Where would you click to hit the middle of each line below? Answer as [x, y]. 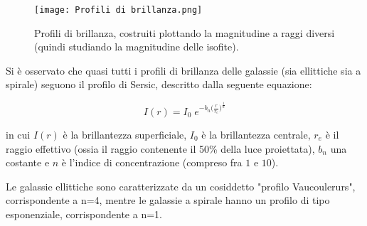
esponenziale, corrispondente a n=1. [84, 214]
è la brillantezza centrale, [256, 134]
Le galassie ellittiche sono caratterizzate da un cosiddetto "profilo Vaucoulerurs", [181, 186]
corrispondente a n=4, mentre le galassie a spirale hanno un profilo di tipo [168, 200]
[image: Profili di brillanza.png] [118, 10]
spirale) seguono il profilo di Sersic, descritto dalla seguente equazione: [159, 84]
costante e [28, 162]
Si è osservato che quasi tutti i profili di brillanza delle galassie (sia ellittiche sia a [183, 70]
